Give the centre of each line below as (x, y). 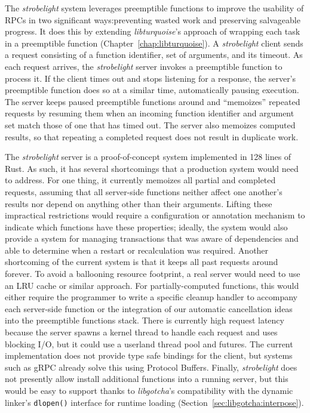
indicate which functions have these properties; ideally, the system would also (146, 226)
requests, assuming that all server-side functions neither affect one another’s (144, 191)
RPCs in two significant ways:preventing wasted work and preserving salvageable (153, 19)
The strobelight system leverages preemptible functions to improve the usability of (154, 8)
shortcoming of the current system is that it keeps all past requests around (142, 262)
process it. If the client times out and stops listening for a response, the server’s (151, 78)
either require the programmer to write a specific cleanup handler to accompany (151, 297)
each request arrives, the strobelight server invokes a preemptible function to (144, 66)
